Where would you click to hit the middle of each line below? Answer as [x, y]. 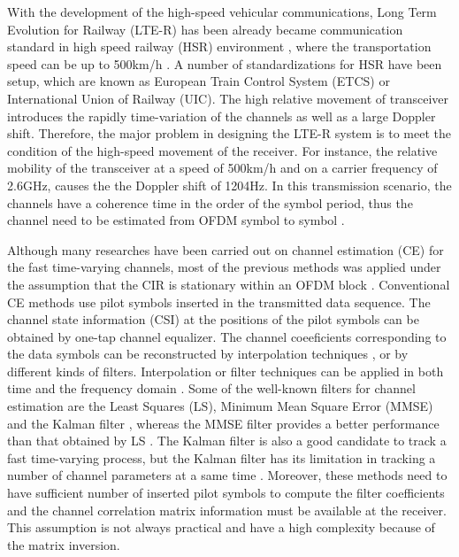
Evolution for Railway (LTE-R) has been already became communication [205, 29]
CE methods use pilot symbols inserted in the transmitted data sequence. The [219, 302]
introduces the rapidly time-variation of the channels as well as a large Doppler [222, 116]
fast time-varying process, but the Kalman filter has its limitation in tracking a [222, 457]
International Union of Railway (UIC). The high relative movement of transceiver [228, 98]
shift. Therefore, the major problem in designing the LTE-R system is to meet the [229, 133]
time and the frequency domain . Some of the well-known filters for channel [211, 388]
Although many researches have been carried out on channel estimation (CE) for [226, 249]
